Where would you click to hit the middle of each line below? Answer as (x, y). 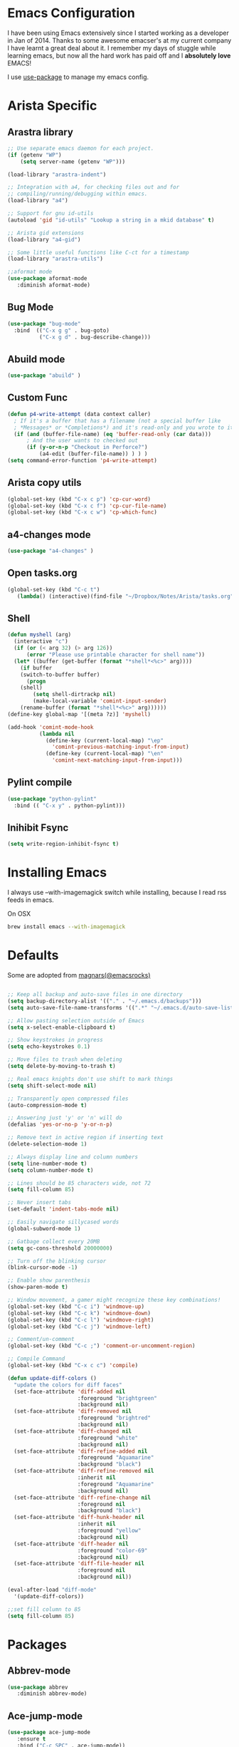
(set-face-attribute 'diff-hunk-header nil (79, 1518)
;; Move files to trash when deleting (65, 1059)
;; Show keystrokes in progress (55, 1040)
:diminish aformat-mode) (54, 285)
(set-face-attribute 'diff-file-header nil (79, 1564)
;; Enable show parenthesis (49, 1280)
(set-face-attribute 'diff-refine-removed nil (84, 1471)
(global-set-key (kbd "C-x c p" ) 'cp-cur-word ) (79, 499)
